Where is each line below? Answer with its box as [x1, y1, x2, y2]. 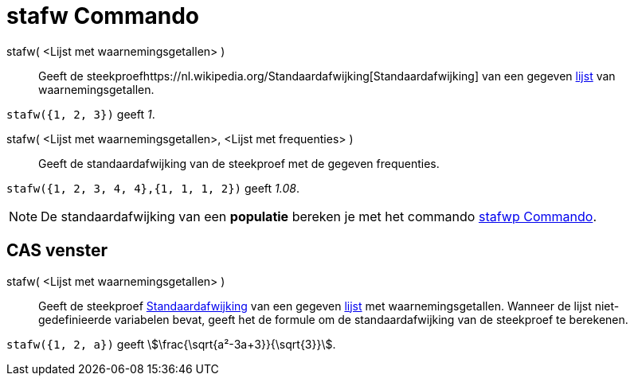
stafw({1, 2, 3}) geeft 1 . [6, 107, 155, 121]
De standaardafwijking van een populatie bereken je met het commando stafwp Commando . [41, 208, 597, 224]
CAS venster [6, 240, 108, 261]
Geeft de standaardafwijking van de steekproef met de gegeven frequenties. [38, 156, 440, 170]
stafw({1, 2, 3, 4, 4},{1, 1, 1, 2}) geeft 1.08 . [6, 181, 299, 195]
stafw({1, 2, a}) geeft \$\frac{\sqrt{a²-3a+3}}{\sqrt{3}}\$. [6, 337, 336, 351]
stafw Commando [6, 2, 199, 29]
